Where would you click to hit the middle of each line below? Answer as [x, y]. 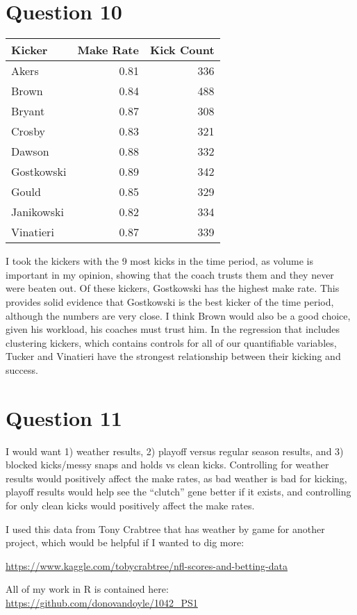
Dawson [30, 151]
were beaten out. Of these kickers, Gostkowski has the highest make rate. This [173, 288]
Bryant [28, 111]
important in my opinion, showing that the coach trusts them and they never [170, 274]
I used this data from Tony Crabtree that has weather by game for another [165, 528]
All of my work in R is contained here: [87, 589]
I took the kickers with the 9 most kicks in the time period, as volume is [159, 261]
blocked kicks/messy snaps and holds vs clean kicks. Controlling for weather [167, 465]
